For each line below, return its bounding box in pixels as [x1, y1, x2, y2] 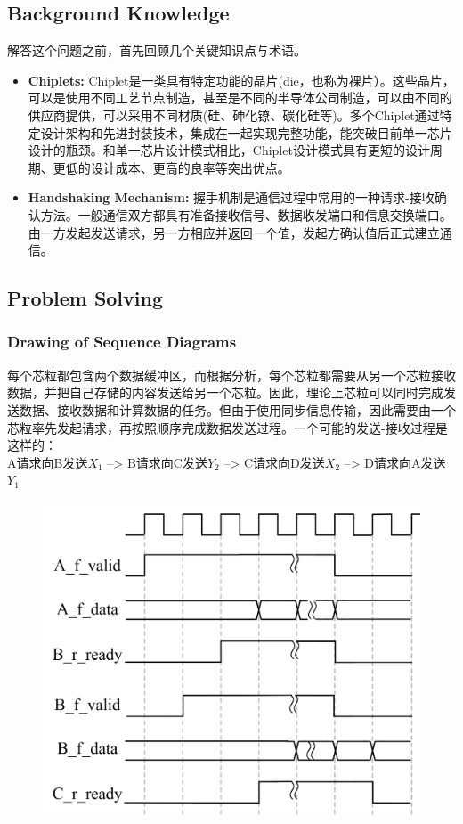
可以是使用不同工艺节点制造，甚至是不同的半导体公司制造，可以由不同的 [28, 88, 452, 107]
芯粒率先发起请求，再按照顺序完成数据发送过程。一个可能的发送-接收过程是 [7, 418, 448, 436]
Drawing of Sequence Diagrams [7, 330, 237, 353]
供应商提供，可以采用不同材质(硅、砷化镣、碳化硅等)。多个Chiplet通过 [28, 105, 440, 124]
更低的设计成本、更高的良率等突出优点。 [53, 158, 290, 176]
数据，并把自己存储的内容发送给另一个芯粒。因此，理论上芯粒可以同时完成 [7, 383, 443, 402]
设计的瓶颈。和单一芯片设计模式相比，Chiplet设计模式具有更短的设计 [28, 141, 430, 159]
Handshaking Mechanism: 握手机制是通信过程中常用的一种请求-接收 [28, 188, 435, 207]
